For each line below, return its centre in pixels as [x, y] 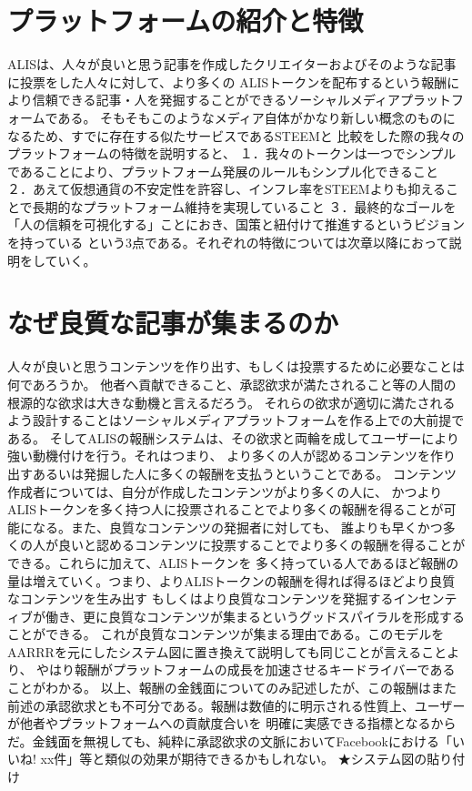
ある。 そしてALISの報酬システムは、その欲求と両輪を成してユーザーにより [233, 437]
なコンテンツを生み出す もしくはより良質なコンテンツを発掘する [201, 598]
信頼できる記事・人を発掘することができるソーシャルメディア [216, 100]
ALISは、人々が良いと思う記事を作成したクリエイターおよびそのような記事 [232, 64]
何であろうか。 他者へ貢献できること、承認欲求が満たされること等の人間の [232, 384]
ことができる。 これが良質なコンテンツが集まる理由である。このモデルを [226, 634]
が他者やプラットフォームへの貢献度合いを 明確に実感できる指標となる [219, 723]
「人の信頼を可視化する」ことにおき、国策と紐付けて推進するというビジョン [236, 224]
